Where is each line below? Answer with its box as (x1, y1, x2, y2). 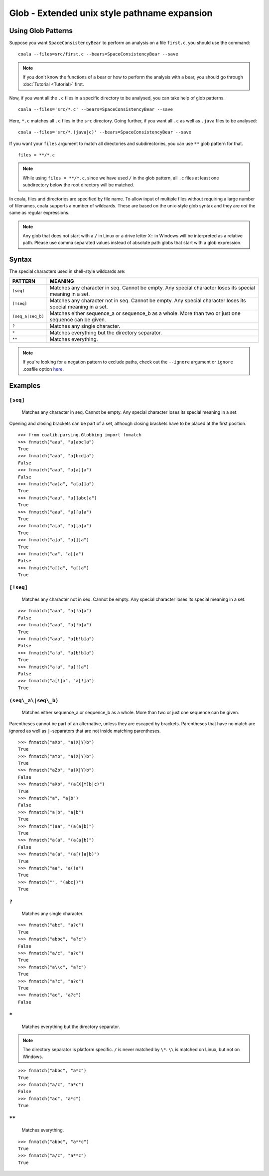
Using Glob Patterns (9, 26, 73, 35)
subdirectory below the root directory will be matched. (22, 182, 134, 188)
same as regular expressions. (9, 210, 70, 216)
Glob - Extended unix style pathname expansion (9, 7, 213, 18)
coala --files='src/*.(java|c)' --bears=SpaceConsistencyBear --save (18, 129, 192, 135)
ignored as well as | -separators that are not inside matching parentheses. (9, 728, 161, 734)
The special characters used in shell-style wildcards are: (9, 268, 126, 274)
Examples (9, 381, 41, 390)
